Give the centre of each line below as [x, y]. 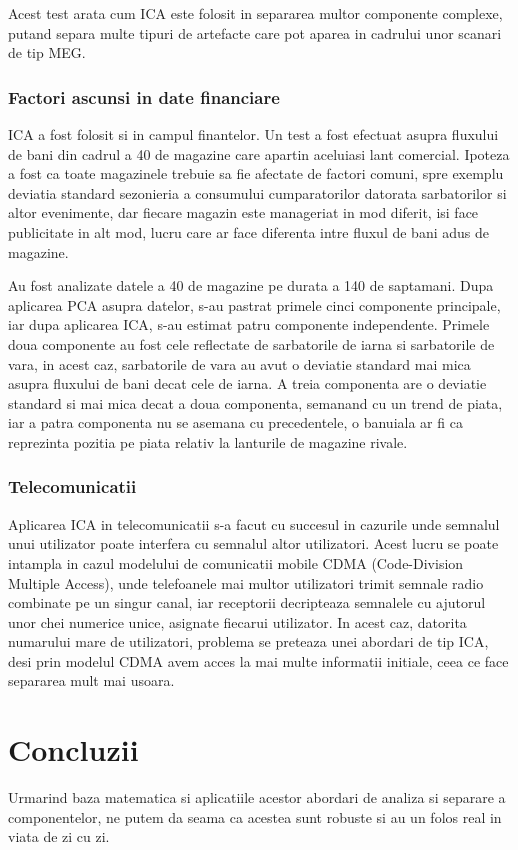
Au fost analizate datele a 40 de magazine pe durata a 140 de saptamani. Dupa [251, 285]
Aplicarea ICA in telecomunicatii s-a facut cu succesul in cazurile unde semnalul [254, 523]
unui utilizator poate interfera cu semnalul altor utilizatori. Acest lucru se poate [253, 543]
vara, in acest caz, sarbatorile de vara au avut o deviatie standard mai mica [239, 363]
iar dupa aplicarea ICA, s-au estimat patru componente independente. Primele [249, 324]
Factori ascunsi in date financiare [144, 96]
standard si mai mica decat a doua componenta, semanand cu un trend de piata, [255, 402]
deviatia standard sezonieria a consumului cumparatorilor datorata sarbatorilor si [257, 192]
